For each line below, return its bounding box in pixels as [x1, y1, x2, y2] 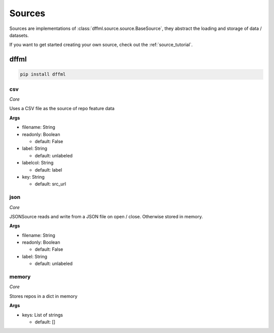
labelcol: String [22, 160, 54, 166]
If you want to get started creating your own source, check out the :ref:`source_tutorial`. [9, 42, 193, 48]
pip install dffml [20, 72, 66, 77]
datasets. [9, 32, 29, 38]
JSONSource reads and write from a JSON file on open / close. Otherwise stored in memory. [9, 213, 203, 219]
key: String [22, 174, 45, 180]
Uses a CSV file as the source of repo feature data [9, 106, 115, 112]
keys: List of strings [22, 312, 63, 318]
